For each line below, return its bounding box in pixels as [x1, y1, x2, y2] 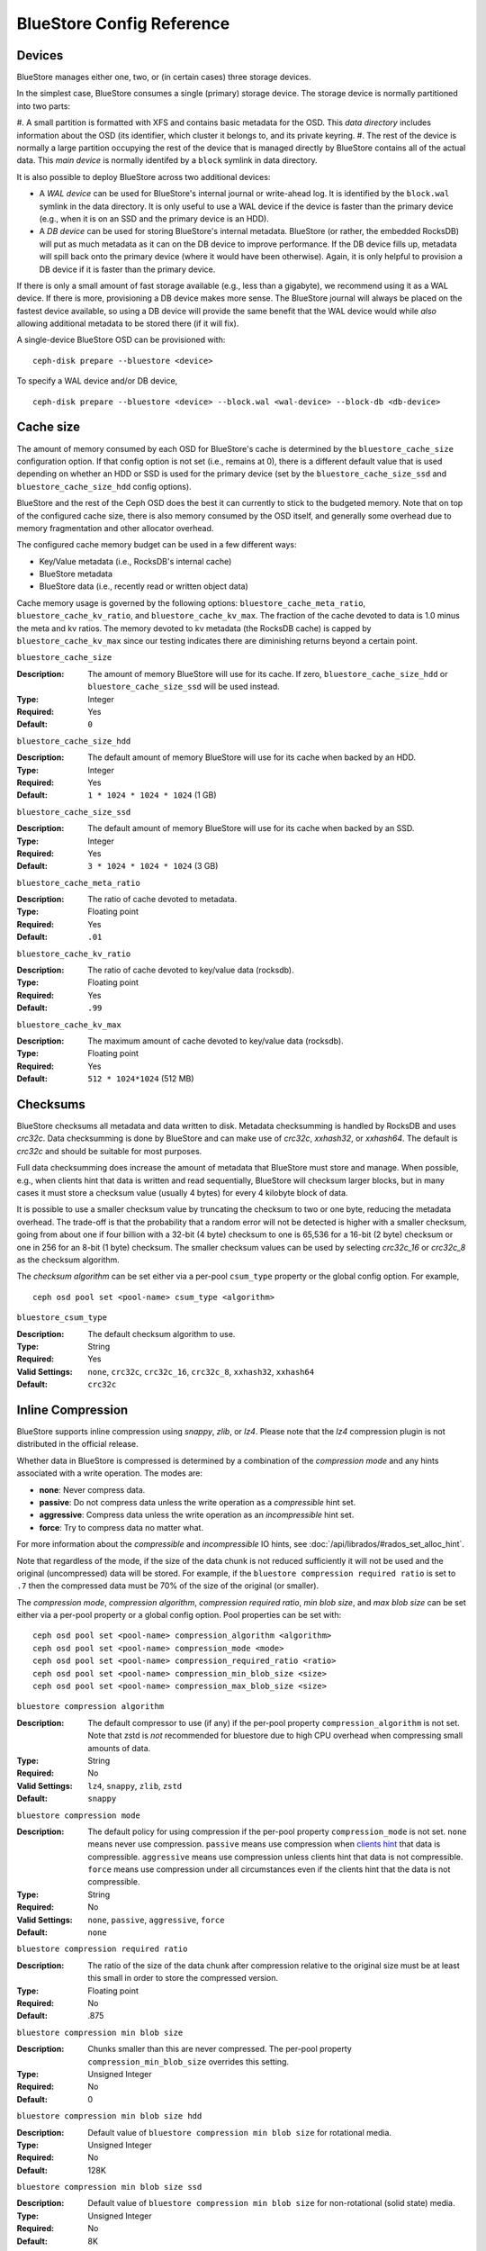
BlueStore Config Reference [16, 14, 230, 33]
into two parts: [16, 100, 71, 112]
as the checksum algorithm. [16, 1254, 121, 1265]
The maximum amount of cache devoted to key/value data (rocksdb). [87, 1035, 344, 1046]
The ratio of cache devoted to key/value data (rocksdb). [87, 964, 294, 976]
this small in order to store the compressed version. [87, 1973, 279, 1984]
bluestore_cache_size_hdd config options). [16, 481, 193, 492]
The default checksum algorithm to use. [87, 1328, 236, 1339]
